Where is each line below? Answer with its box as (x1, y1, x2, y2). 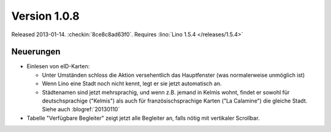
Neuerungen (11, 47, 61, 57)
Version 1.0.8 (11, 9, 80, 23)
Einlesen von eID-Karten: (26, 63, 90, 70)
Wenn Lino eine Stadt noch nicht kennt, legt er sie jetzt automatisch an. (42, 80, 222, 87)
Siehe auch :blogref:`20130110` (42, 106, 120, 113)
